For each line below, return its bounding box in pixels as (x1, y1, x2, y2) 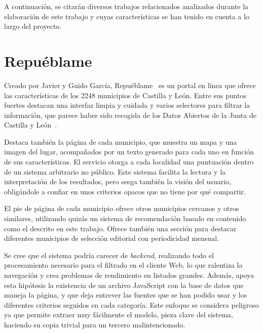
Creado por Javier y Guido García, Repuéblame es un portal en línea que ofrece (4, 79, 256, 90)
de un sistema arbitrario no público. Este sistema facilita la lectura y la (4, 166, 226, 177)
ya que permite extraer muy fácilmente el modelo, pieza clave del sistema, (4, 309, 233, 320)
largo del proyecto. (4, 21, 62, 31)
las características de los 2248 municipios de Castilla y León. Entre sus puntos (4, 90, 246, 100)
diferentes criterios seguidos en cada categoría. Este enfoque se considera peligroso (4, 299, 259, 310)
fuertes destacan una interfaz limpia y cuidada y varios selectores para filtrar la (4, 100, 250, 110)
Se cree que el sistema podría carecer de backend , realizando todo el (4, 249, 214, 260)
